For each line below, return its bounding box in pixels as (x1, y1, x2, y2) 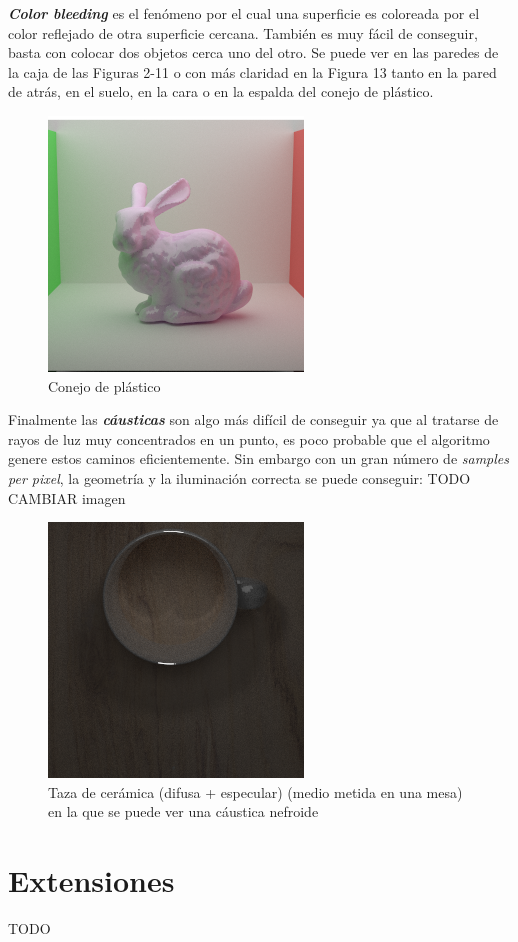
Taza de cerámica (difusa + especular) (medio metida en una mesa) (48, 781, 463, 802)
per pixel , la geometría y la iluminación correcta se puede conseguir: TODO (8, 467, 471, 488)
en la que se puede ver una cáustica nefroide (48, 801, 319, 822)
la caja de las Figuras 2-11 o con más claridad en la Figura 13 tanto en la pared (8, 61, 497, 82)
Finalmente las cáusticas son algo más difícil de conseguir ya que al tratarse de (8, 409, 499, 430)
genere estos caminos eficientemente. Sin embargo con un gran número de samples (8, 448, 510, 469)
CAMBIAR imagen (8, 487, 126, 508)
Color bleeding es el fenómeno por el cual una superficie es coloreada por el (8, 3, 480, 23)
